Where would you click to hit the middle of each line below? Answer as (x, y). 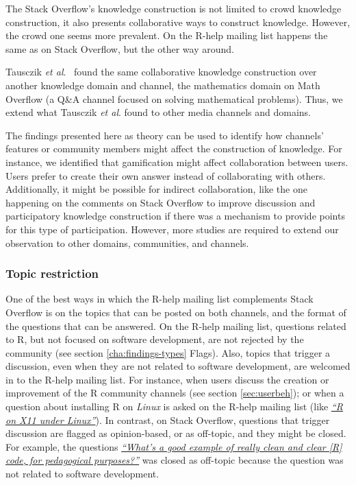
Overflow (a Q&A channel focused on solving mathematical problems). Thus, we (174, 98)
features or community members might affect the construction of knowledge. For (174, 149)
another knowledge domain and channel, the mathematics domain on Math (163, 85)
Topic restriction (52, 273)
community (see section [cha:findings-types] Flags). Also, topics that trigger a (168, 352)
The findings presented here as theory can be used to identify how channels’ (165, 135)
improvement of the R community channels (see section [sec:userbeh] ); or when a (175, 393)
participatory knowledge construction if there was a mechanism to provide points (175, 216)
